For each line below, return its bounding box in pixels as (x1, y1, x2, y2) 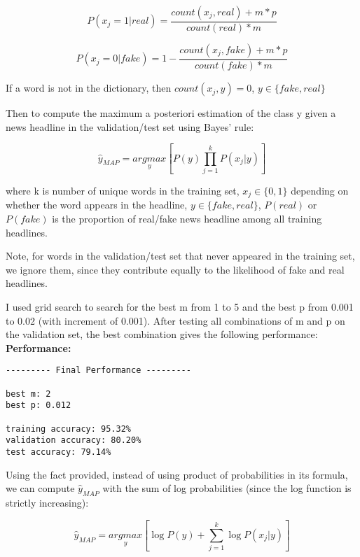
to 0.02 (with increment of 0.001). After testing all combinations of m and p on (6, 313, 345, 327)
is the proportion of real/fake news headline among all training (52, 211, 322, 225)
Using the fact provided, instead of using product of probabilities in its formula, (6, 467, 348, 481)
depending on (291, 183, 349, 197)
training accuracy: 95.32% (6, 423, 131, 434)
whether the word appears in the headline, (6, 197, 188, 212)
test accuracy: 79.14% (6, 446, 111, 457)
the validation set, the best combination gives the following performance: (6, 327, 318, 341)
